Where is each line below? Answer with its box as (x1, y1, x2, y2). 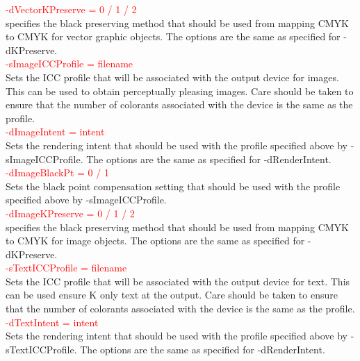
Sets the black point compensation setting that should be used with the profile (6, 178, 341, 193)
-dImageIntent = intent (6, 124, 105, 139)
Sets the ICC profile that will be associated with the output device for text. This (6, 274, 350, 288)
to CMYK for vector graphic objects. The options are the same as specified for (6, 29, 341, 44)
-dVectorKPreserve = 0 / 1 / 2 (6, 2, 137, 16)
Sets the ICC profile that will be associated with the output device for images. (6, 69, 339, 84)
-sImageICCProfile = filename (6, 56, 133, 71)
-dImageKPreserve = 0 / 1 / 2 (6, 205, 135, 220)
